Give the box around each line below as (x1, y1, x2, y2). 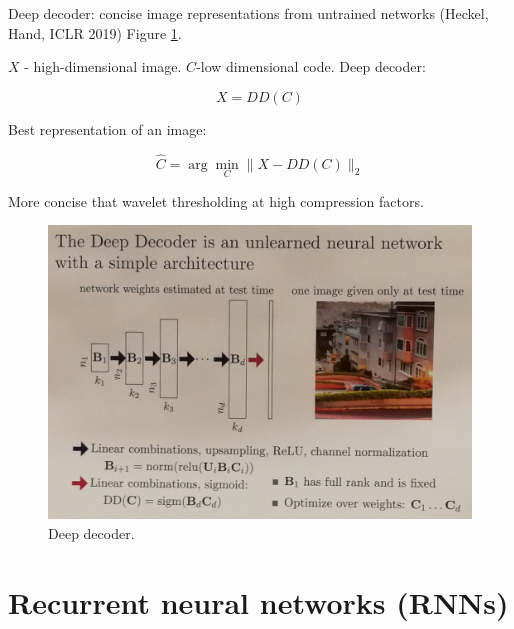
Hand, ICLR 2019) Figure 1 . (8, 22, 182, 43)
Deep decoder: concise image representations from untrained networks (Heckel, (8, 3, 489, 23)
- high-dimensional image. (24, 56, 182, 77)
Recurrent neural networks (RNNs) (8, 581, 509, 622)
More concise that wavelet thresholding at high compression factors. (8, 190, 424, 211)
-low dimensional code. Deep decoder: (196, 56, 426, 77)
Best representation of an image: (8, 118, 207, 139)
